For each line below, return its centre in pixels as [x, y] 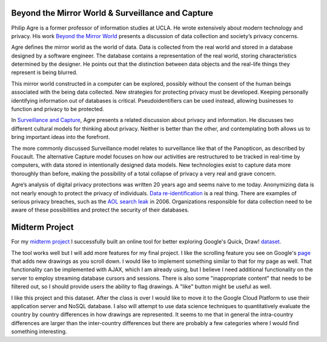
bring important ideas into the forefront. [61, 137]
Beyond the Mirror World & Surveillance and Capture [112, 13]
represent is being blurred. [45, 73]
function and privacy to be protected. [58, 109]
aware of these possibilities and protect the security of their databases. [100, 210]
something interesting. [39, 332]
